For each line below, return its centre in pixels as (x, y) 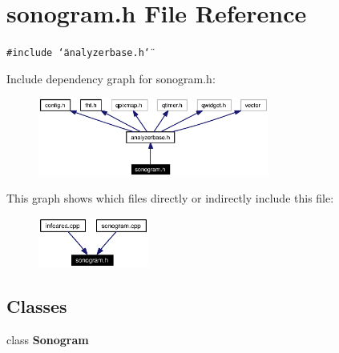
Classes (37, 306)
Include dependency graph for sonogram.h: (111, 78)
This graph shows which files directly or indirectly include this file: (170, 198)
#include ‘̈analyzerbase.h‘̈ (78, 53)
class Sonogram (48, 340)
